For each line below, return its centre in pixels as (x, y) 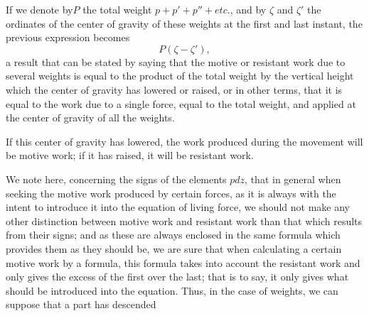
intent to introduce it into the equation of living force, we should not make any (178, 207)
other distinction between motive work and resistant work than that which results (184, 220)
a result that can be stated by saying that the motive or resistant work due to (176, 61)
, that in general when (293, 179)
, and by (248, 9)
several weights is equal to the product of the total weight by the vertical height (180, 76)
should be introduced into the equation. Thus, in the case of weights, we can (172, 290)
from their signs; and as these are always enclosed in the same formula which (173, 235)
